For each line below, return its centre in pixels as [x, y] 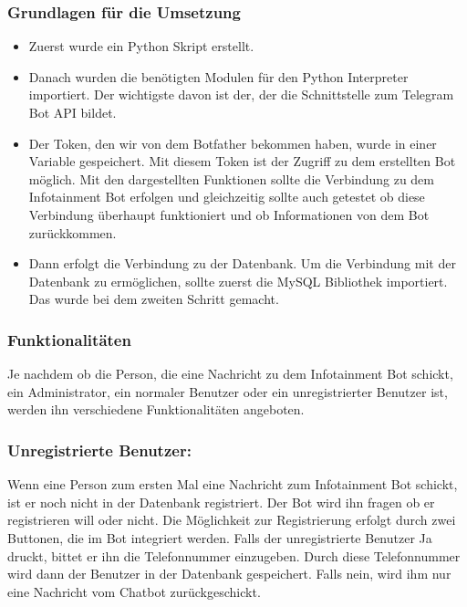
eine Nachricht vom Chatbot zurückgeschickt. [134, 591]
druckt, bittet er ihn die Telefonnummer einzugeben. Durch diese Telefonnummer [234, 555]
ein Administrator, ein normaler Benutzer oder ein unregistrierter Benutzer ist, [228, 391]
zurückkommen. [73, 232]
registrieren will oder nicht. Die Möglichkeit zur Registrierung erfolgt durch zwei [232, 520]
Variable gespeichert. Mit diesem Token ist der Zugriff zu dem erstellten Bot [242, 161]
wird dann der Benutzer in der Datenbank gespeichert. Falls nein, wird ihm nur [229, 574]
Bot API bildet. [73, 112]
